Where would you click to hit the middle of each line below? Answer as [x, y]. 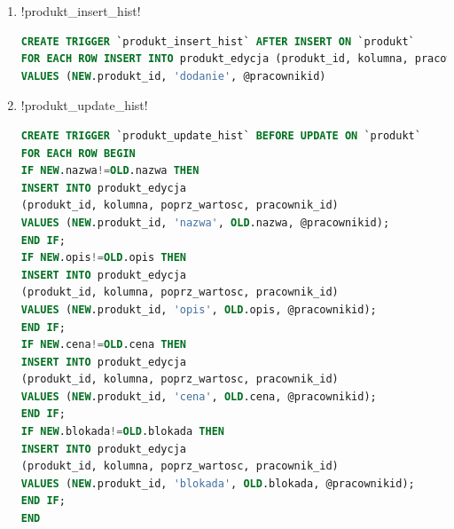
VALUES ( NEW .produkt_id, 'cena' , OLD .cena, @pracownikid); [199, 396]
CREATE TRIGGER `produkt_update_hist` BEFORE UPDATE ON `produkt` [221, 135]
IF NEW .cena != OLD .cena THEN [103, 345]
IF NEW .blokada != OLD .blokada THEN [122, 432]
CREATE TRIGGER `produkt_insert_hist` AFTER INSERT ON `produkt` [218, 41]
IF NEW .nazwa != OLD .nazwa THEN [110, 171]
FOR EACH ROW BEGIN [78, 153]
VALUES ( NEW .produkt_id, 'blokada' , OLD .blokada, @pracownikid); [218, 483]
